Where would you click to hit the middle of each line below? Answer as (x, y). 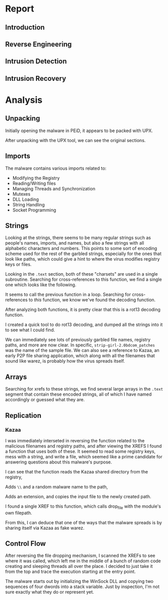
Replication (23, 415)
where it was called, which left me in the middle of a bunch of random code (83, 561)
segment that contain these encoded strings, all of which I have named (78, 394)
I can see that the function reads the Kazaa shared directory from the (77, 471)
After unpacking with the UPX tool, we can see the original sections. (75, 140)
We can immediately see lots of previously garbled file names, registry (78, 340)
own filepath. (19, 513)
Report (20, 9)
